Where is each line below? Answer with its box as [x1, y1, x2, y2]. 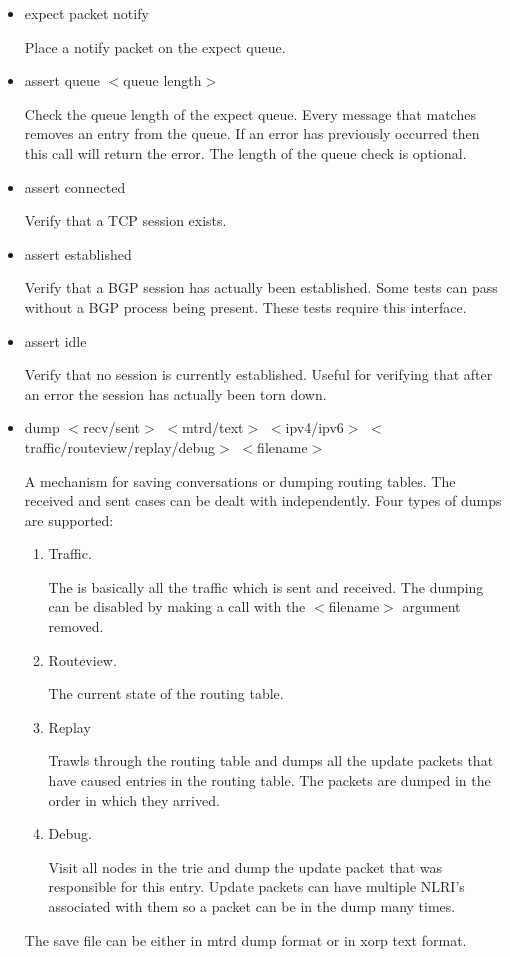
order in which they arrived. [48, 789, 220, 810]
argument [402, 596, 461, 617]
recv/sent [83, 417, 141, 438]
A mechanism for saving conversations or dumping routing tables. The [24, 470, 456, 491]
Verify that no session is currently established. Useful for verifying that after [24, 364, 493, 385]
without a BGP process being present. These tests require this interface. [24, 296, 467, 317]
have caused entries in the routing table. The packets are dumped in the [48, 770, 491, 791]
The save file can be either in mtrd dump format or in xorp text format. [24, 929, 467, 950]
